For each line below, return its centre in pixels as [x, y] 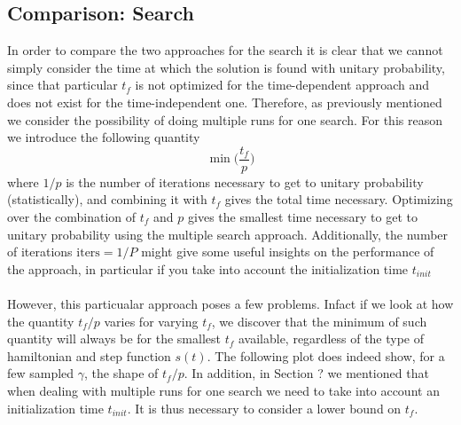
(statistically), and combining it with [107, 199]
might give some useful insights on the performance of [288, 252]
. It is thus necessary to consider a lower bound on [264, 408]
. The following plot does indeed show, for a [326, 355]
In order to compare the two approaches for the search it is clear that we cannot [225, 50]
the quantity [41, 321]
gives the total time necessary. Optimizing [339, 199]
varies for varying [151, 321]
